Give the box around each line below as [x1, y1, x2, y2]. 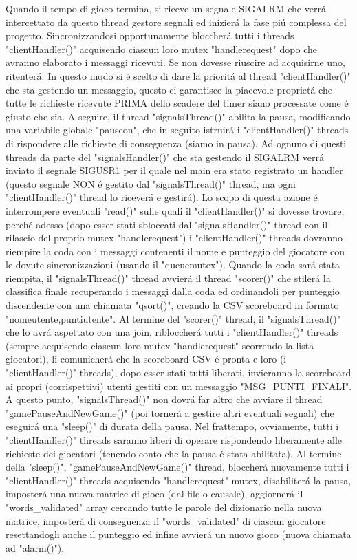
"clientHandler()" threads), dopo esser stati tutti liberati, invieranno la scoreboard [6, 365, 351, 380]
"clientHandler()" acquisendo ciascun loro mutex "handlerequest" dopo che [6, 41, 317, 56]
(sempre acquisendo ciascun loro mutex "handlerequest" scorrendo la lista [6, 338, 314, 352]
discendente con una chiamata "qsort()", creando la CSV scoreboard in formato [6, 298, 339, 312]
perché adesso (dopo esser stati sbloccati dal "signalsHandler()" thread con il [6, 217, 328, 231]
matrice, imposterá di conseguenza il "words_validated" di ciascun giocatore [6, 513, 326, 528]
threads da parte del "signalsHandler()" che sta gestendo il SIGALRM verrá [6, 149, 325, 164]
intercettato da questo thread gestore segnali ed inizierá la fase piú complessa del [6, 14, 347, 29]
